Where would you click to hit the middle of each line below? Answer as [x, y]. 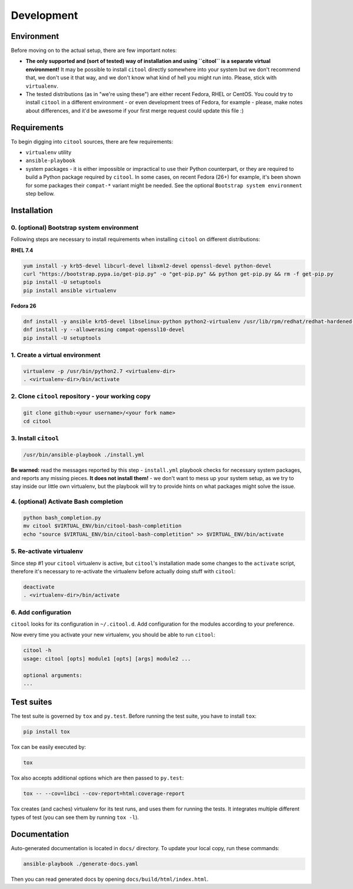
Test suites [31, 702]
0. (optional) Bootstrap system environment [75, 227]
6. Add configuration [41, 612]
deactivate [39, 587]
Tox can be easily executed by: [49, 747]
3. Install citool [35, 438]
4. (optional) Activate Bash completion [67, 502]
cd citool [37, 421]
